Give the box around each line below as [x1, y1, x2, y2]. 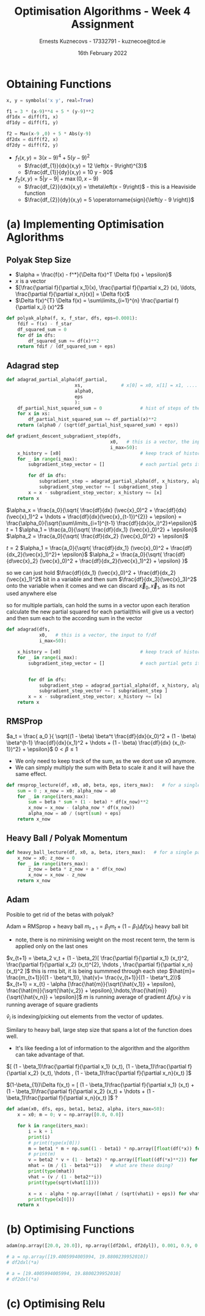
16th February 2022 [77, 49, 128, 56]
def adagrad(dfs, [6, 626, 51, 633]
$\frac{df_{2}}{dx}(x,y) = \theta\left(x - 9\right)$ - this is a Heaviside [24, 183, 196, 191]
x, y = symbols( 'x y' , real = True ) [6, 97, 95, 103]
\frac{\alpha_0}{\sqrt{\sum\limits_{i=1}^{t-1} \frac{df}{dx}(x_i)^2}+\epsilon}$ [6, 519, 197, 527]
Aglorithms [6, 230, 64, 244]
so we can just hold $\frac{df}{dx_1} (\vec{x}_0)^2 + [6, 569, 137, 576]
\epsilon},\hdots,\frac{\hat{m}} [89, 987, 167, 994]
